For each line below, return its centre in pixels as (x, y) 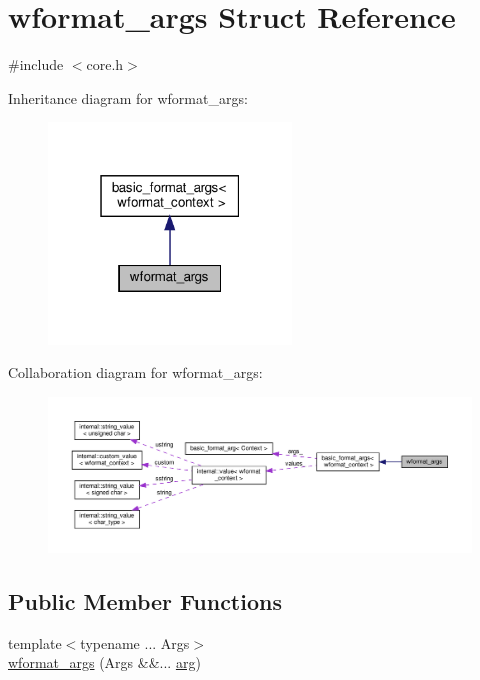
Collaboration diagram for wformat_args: (135, 372)
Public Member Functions (145, 600)
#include (36, 64)
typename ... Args (135, 642)
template (35, 642)
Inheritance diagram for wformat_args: (128, 97)
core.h (105, 64)
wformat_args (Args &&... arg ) (104, 662)
